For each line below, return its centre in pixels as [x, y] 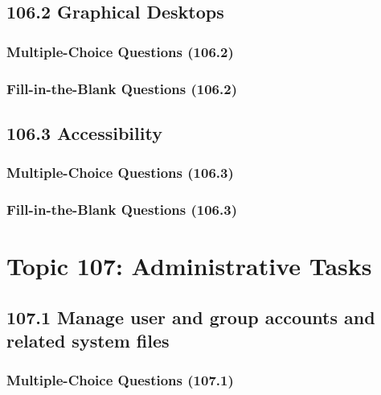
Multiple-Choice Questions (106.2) [120, 51]
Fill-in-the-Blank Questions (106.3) [122, 210]
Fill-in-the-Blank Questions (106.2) [122, 88]
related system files [88, 341]
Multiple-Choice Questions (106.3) [120, 173]
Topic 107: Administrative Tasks [189, 266]
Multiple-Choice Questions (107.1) [120, 380]
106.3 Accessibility [84, 132]
